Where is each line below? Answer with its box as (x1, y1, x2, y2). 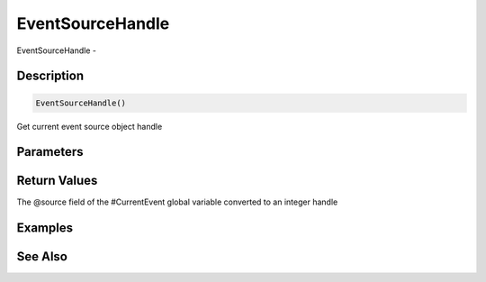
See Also (16, 249, 67, 265)
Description (16, 68, 85, 84)
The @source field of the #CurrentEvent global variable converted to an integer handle (16, 196, 338, 207)
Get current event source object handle (16, 121, 163, 132)
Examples (16, 221, 74, 236)
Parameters (16, 144, 84, 159)
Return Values (16, 173, 98, 188)
